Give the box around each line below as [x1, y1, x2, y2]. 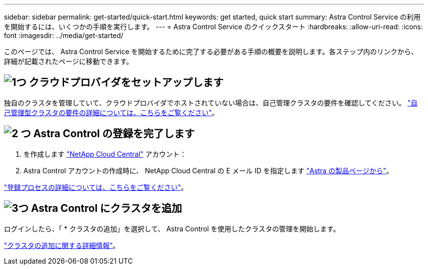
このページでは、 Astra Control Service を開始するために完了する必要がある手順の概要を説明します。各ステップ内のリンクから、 [4, 47, 418, 56]
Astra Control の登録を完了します [33, 127, 195, 140]
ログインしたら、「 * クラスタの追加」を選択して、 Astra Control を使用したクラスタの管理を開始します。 [4, 224, 340, 233]
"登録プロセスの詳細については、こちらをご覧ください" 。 [4, 183, 188, 191]
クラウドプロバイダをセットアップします [29, 76, 224, 89]
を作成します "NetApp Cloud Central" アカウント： [23, 149, 187, 158]
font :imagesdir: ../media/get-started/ [4, 31, 124, 40]
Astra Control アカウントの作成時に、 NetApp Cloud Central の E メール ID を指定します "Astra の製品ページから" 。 [23, 166, 393, 175]
